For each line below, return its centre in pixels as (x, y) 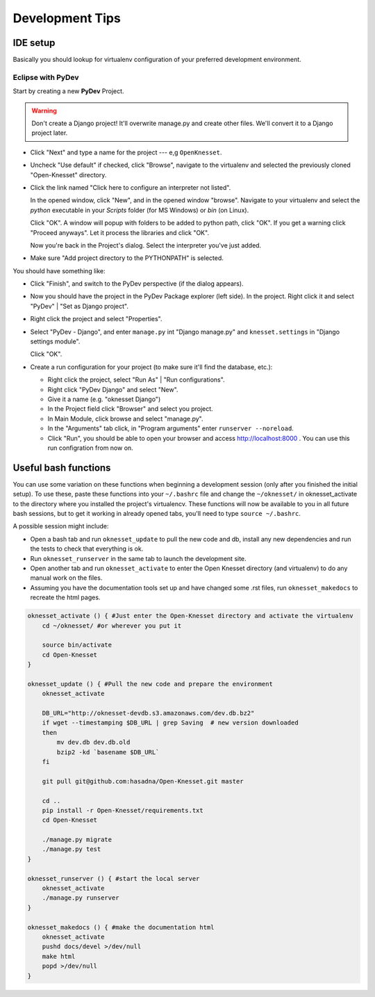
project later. (50, 133)
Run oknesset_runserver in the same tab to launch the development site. (138, 558)
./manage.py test (72, 849)
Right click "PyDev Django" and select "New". (113, 389)
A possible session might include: (61, 526)
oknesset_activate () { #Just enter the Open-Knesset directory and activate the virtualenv (190, 616)
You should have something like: (59, 270)
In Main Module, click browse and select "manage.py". (125, 419)
